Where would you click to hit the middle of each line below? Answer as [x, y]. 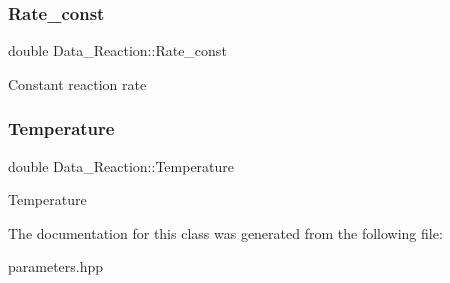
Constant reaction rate [77, 83]
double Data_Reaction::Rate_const [117, 50]
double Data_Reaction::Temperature [121, 165]
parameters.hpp [56, 266]
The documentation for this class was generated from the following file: [225, 232]
